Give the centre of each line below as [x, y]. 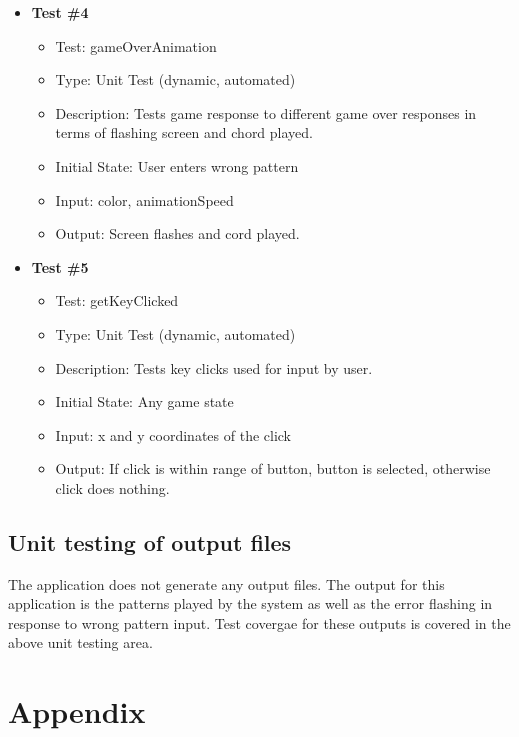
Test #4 [60, 12]
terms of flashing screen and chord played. [184, 132]
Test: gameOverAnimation [136, 45]
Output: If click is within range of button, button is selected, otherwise [273, 468]
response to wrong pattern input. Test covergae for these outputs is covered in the [259, 622]
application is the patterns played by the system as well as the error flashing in [250, 603]
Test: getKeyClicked [117, 300]
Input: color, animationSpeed [144, 199]
